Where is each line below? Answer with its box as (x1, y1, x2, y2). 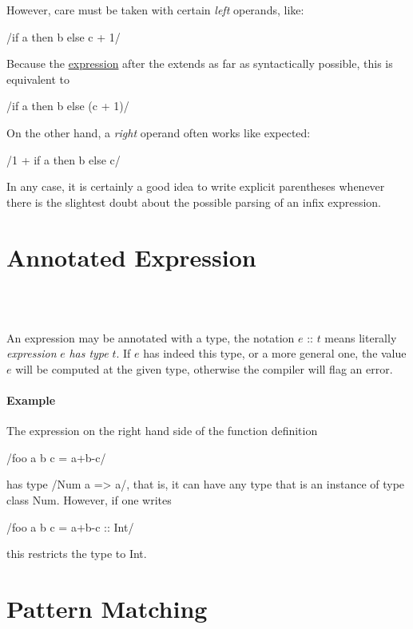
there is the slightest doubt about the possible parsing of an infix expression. (6, 193, 381, 210)
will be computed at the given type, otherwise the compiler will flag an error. (15, 360, 393, 377)
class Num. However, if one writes (6, 492, 172, 508)
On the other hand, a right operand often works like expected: (6, 124, 311, 140)
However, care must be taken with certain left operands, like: (6, 2, 304, 18)
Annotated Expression (6, 240, 256, 273)
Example (6, 392, 56, 409)
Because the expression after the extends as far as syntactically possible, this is (6, 55, 393, 72)
